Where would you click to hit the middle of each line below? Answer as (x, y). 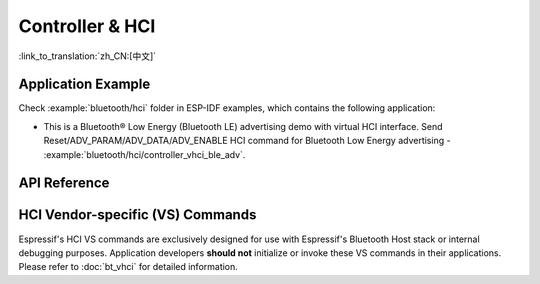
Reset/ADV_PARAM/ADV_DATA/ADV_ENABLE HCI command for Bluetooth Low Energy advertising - (247, 141)
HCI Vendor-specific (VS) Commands (137, 215)
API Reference (64, 183)
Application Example (84, 84)
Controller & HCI (87, 26)
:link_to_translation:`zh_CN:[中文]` (87, 56)
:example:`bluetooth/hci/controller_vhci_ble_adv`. (144, 154)
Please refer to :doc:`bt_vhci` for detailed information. (128, 267)
